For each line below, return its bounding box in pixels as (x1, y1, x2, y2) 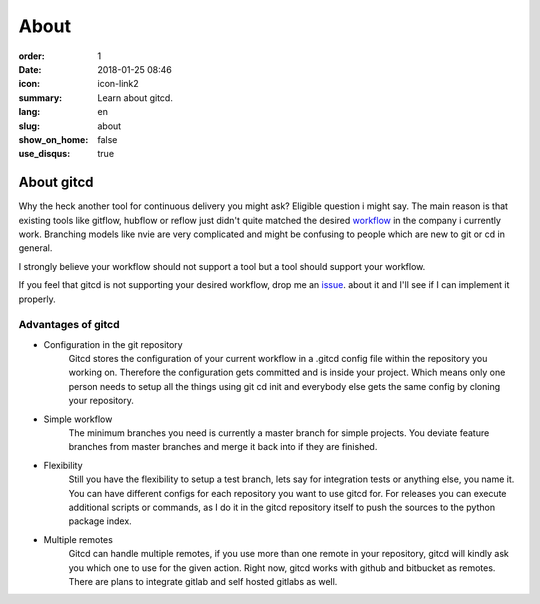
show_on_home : (18, 133, 89, 145)
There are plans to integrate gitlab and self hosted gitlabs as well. (68, 575, 338, 587)
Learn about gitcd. (97, 91, 174, 104)
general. (18, 242, 53, 254)
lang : (18, 106, 41, 118)
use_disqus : (18, 148, 71, 160)
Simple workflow (43, 413, 113, 425)
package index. (68, 515, 132, 527)
